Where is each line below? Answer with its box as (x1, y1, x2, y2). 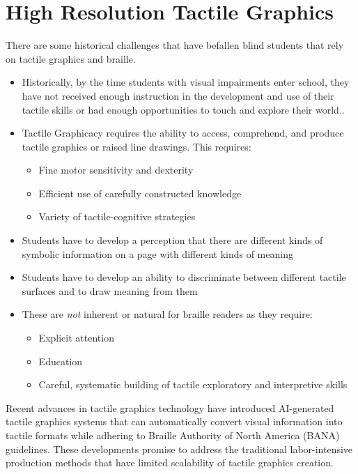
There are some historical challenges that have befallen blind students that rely (6, 38, 344, 52)
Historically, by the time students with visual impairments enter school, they (22, 75, 350, 89)
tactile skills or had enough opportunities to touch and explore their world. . (22, 102, 345, 116)
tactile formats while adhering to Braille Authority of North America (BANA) (6, 428, 340, 442)
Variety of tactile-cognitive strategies (38, 209, 196, 224)
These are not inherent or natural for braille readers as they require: (22, 307, 313, 321)
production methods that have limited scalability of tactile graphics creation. (6, 455, 334, 470)
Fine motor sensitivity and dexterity (38, 162, 194, 177)
